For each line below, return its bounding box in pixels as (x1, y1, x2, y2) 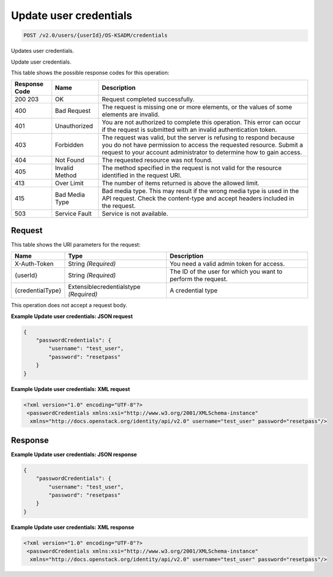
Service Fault (55, 210, 92, 218)
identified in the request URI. (102, 171, 182, 179)
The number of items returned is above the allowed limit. (102, 179, 260, 187)
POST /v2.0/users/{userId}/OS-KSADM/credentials (23, 32, 168, 39)
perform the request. (169, 275, 228, 283)
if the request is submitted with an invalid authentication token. (102, 125, 277, 134)
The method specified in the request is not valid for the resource (102, 164, 282, 172)
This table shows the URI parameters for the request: (11, 241, 141, 248)
